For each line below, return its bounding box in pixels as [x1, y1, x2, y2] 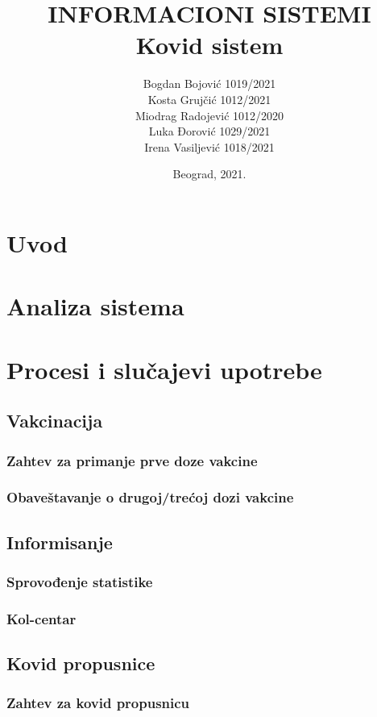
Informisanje [6, 529, 113, 554]
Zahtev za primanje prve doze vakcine [6, 450, 258, 470]
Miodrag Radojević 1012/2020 [135, 106, 284, 123]
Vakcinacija [6, 408, 103, 433]
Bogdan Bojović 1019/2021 [143, 75, 276, 92]
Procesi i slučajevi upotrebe [6, 352, 322, 386]
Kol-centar [6, 608, 77, 628]
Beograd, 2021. [172, 165, 246, 182]
